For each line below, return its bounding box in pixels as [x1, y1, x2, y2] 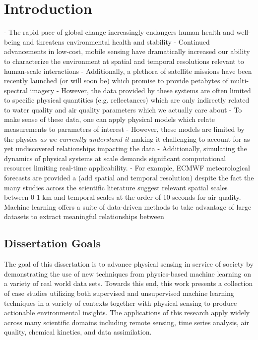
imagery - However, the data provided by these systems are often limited [30, 85, 251, 95]
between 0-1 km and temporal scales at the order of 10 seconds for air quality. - [4, 192, 246, 202]
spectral [4, 85, 28, 95]
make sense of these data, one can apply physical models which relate [4, 114, 215, 124]
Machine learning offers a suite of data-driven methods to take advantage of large [4, 201, 252, 212]
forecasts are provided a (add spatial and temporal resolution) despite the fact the [4, 172, 254, 183]
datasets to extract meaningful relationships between [4, 211, 164, 222]
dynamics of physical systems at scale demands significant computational [4, 153, 226, 163]
